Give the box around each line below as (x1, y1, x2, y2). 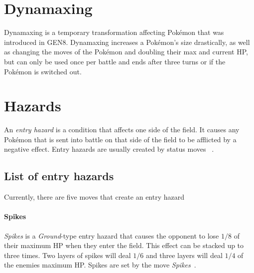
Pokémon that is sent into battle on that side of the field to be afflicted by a (4, 134, 237, 144)
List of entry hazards (4, 168, 114, 184)
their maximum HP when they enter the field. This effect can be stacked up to (4, 240, 244, 251)
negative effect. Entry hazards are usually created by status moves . (4, 144, 214, 154)
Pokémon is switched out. (4, 66, 82, 76)
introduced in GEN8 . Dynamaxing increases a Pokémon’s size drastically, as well (4, 36, 250, 47)
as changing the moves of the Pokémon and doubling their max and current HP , (4, 46, 248, 57)
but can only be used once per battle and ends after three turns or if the (4, 56, 226, 66)
